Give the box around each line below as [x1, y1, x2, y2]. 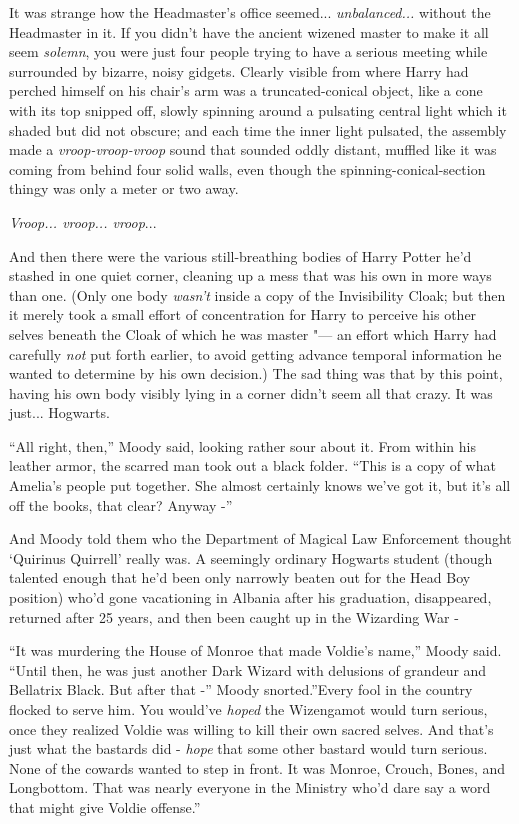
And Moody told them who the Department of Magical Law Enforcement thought [9, 528, 512, 549]
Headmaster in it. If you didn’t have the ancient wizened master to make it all [9, 21, 489, 42]
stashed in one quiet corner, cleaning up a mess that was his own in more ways [9, 265, 492, 286]
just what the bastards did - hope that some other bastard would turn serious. [9, 738, 488, 759]
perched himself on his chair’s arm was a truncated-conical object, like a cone [9, 80, 483, 101]
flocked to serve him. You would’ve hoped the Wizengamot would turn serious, [9, 699, 488, 719]
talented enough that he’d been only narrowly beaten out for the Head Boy [9, 567, 471, 588]
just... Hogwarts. [9, 402, 110, 423]
